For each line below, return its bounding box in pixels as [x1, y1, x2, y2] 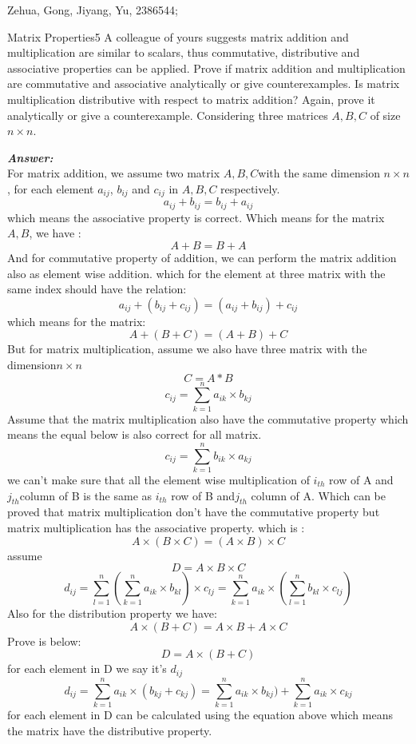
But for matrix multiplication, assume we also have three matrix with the [7, 340, 367, 357]
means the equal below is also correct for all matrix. [7, 426, 262, 443]
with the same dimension [258, 165, 380, 181]
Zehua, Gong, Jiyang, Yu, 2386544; [7, 2, 178, 18]
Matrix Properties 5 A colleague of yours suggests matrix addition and [7, 28, 349, 45]
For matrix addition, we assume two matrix [7, 165, 220, 181]
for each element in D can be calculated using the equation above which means [7, 706, 393, 722]
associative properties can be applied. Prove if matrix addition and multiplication [7, 59, 406, 76]
